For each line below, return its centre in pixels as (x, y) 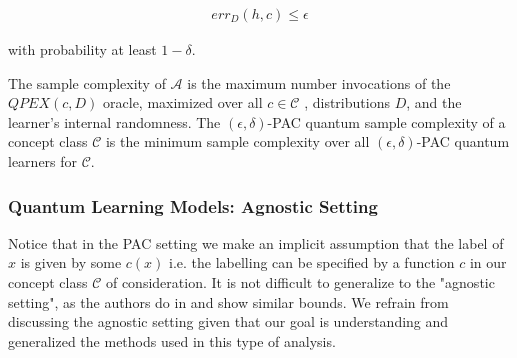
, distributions (347, 102)
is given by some (71, 262)
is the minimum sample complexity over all (237, 141)
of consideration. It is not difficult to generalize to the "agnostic (300, 282)
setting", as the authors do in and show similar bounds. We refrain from (228, 301)
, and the (434, 102)
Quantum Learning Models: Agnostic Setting (193, 205)
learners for (43, 161)
